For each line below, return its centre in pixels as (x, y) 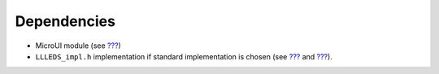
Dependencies (65, 21)
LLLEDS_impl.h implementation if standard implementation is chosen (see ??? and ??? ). (184, 56)
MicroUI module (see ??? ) (78, 46)
